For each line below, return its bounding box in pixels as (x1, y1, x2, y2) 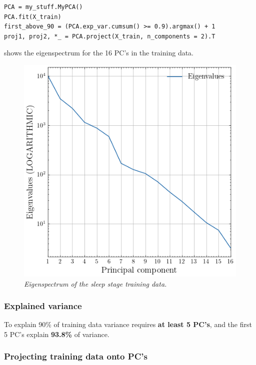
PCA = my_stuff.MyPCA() (4, 3, 83, 10)
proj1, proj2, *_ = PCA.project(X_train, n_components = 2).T (4, 32, 215, 40)
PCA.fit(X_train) (4, 13, 61, 20)
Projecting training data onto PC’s (4, 350, 147, 363)
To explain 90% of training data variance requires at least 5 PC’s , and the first (4, 319, 252, 330)
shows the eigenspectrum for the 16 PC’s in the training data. (4, 47, 194, 58)
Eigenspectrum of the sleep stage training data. (24, 278, 167, 289)
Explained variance (4, 300, 82, 312)
